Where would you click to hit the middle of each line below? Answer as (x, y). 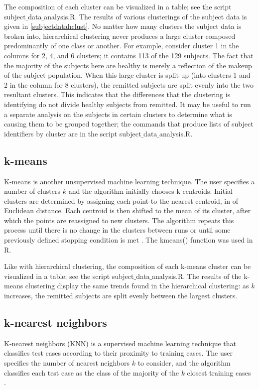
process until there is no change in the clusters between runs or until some (117, 230)
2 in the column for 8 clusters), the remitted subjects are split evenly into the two (129, 84)
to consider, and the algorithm (184, 363)
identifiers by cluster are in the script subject (73, 133)
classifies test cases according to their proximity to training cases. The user (118, 353)
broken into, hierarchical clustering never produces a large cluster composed (120, 36)
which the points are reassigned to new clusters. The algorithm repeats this (119, 220)
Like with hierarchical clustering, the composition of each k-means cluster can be (128, 266)
